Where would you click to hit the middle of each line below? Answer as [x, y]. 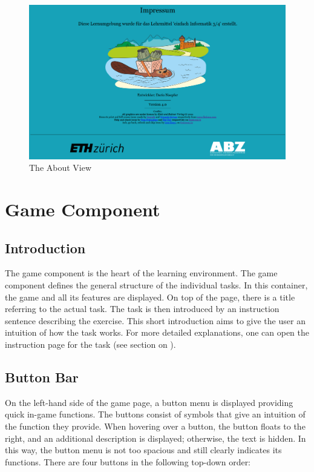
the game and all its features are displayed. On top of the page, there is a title [150, 297]
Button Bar [42, 377]
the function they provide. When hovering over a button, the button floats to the [155, 426]
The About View [61, 168]
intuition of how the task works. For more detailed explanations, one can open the [157, 332]
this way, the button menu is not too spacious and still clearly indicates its [143, 450]
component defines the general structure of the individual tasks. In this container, [156, 285]
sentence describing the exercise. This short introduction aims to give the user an [155, 320]
